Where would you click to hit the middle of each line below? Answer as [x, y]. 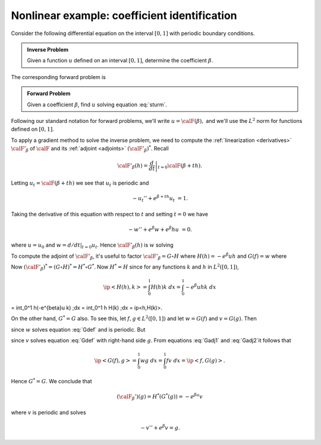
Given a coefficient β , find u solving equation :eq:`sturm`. [97, 105]
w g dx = [151, 361]
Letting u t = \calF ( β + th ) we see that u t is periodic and [80, 184]
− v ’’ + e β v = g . [160, 427]
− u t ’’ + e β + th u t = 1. [160, 198]
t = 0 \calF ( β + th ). [180, 166]
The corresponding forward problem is [59, 77]
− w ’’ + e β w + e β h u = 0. [160, 229]
